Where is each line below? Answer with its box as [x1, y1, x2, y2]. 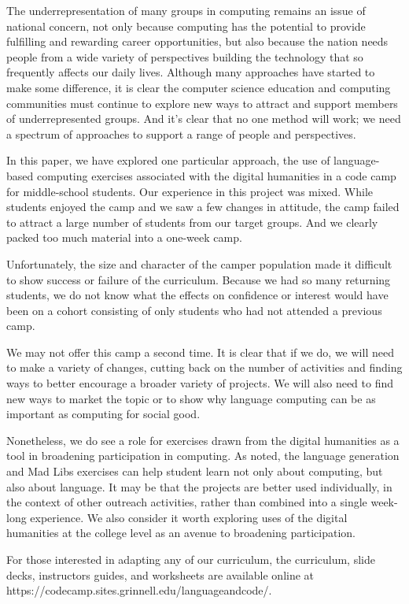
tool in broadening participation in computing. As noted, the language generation [6, 447, 400, 464]
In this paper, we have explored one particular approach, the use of [6, 152, 330, 169]
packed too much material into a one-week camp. [6, 229, 242, 246]
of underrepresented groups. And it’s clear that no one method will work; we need [6, 110, 401, 127]
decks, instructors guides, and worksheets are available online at [6, 566, 315, 583]
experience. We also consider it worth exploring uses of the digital [30, 509, 348, 525]
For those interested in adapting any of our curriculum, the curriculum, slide [6, 551, 375, 567]
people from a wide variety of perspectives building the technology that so [6, 48, 363, 65]
